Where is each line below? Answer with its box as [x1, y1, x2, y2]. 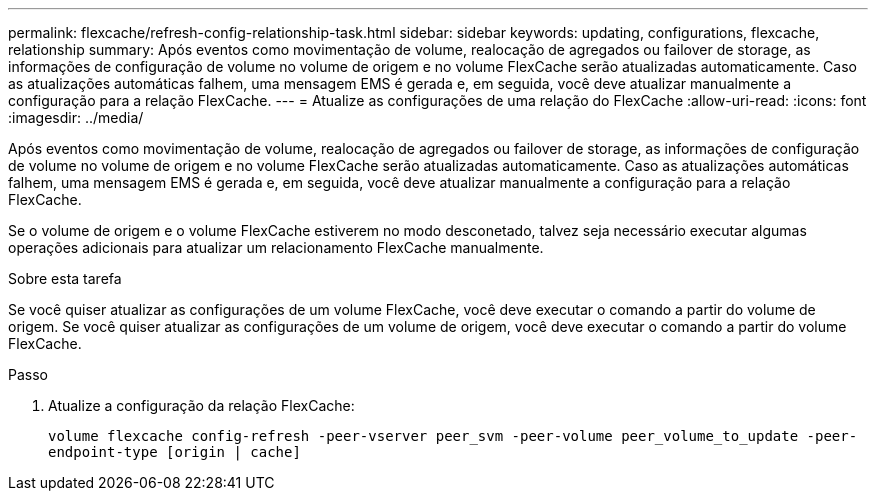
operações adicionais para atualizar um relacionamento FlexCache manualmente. [8, 239, 544, 256]
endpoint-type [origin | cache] [48, 444, 301, 460]
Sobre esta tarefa [8, 270, 122, 287]
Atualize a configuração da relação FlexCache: [48, 397, 355, 414]
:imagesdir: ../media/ [8, 109, 144, 126]
